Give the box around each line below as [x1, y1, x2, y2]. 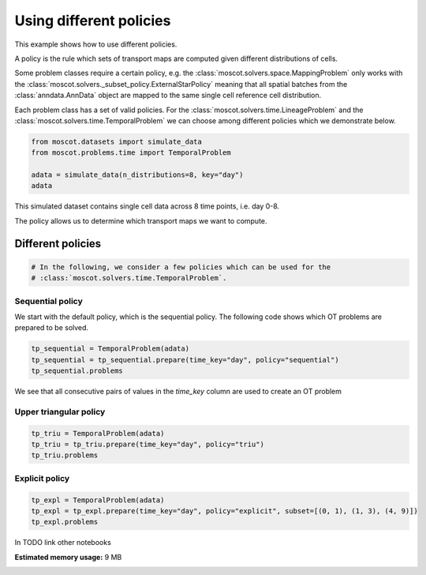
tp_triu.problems [31, 451, 99, 460]
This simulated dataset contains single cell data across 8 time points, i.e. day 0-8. [14, 201, 280, 211]
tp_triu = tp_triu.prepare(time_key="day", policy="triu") [31, 440, 264, 449]
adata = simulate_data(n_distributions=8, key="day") [31, 171, 244, 179]
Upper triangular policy [14, 406, 106, 417]
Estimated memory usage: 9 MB [14, 552, 122, 562]
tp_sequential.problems [31, 366, 124, 375]
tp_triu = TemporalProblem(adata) [31, 429, 165, 438]
